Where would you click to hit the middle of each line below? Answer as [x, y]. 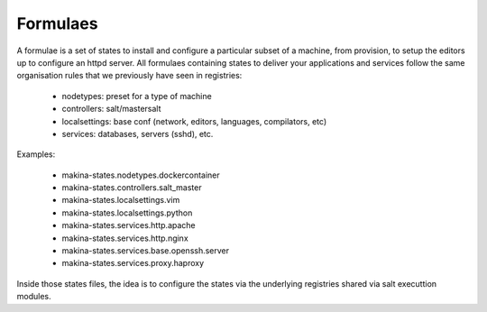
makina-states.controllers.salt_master [132, 188]
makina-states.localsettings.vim [121, 200]
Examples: [36, 154]
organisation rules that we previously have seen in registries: [129, 76]
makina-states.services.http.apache [129, 225]
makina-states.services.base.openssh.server [146, 251]
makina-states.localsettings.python [127, 213]
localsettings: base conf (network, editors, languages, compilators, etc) [194, 121]
